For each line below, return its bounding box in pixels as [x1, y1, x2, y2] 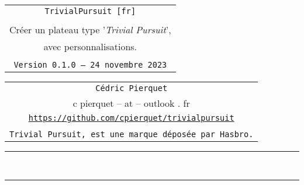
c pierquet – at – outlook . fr [72, 96, 190, 110]
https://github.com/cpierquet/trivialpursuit [28, 113, 234, 123]
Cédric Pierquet [95, 83, 168, 93]
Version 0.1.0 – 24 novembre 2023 [13, 60, 167, 69]
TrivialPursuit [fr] [44, 6, 136, 16]
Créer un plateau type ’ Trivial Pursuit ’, [9, 23, 171, 36]
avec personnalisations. [43, 40, 137, 53]
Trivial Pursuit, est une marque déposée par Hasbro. [9, 130, 254, 139]
